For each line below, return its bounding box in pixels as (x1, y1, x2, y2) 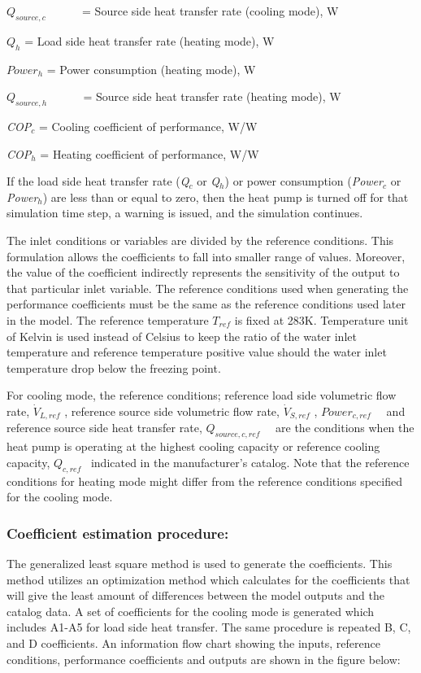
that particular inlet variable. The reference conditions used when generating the (7, 279, 409, 296)
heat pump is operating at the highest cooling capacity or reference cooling (7, 438, 380, 455)
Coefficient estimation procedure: (7, 522, 229, 543)
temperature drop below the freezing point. (7, 359, 221, 376)
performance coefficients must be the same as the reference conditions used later (7, 295, 406, 312)
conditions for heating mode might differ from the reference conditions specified (7, 472, 402, 489)
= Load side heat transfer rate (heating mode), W (24, 32, 275, 49)
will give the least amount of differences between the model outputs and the (7, 587, 384, 604)
